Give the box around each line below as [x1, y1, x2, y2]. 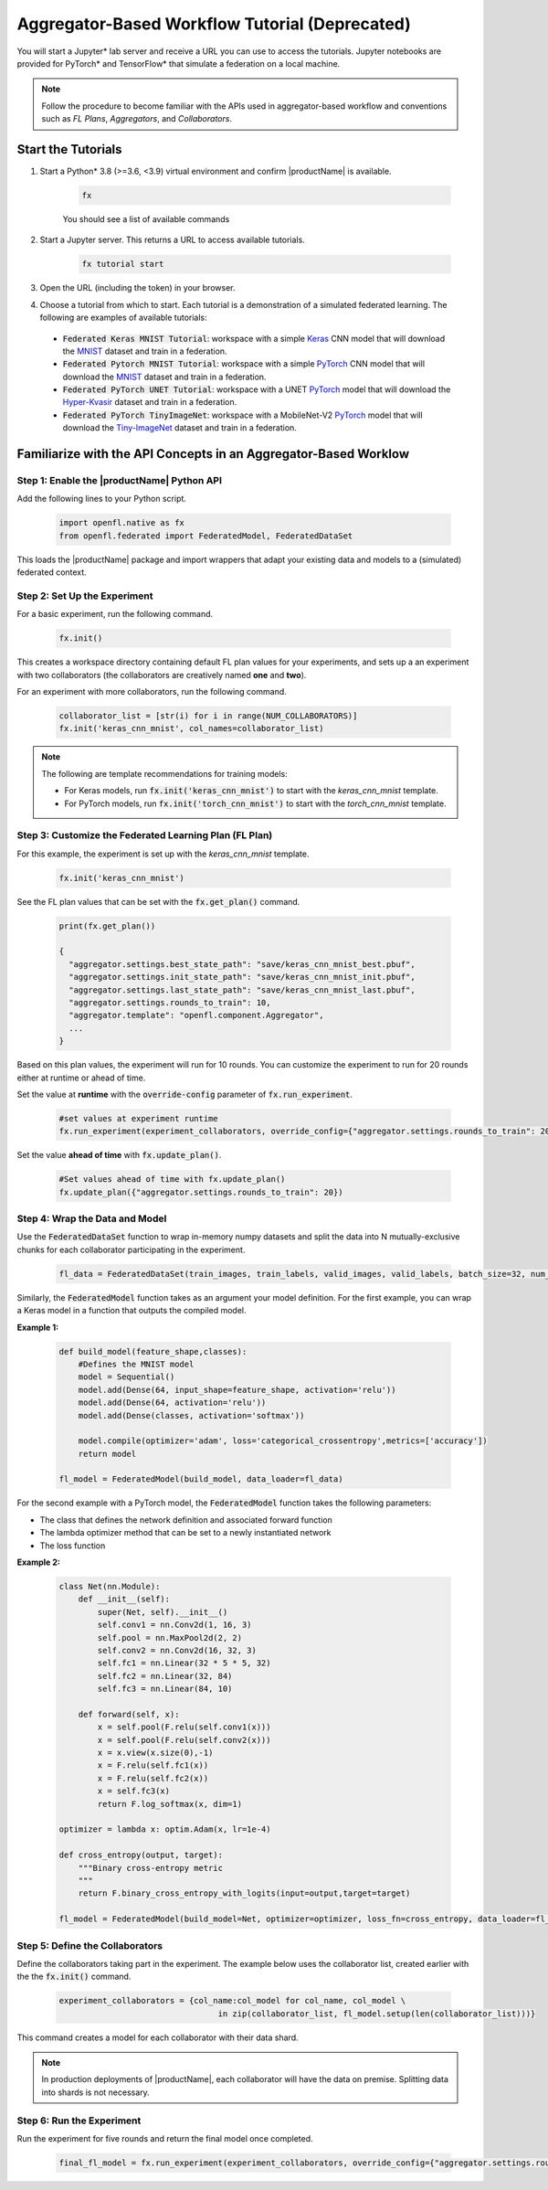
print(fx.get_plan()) [58, 920, 156, 931]
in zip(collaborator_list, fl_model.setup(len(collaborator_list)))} [217, 2008, 536, 2019]
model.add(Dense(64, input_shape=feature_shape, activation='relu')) [78, 1385, 396, 1395]
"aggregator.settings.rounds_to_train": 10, [68, 997, 271, 1008]
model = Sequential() [78, 1372, 175, 1382]
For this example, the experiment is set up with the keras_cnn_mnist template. [16, 848, 310, 859]
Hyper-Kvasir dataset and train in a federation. [62, 397, 237, 408]
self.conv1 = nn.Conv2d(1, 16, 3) [97, 1620, 252, 1631]
